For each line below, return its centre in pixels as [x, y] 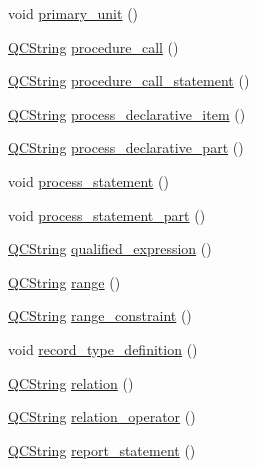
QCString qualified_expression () [110, 248]
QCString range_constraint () [100, 315]
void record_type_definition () [103, 348]
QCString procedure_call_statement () [129, 80]
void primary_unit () [73, 13]
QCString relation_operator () [102, 416]
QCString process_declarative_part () [126, 147]
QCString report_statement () [102, 449]
